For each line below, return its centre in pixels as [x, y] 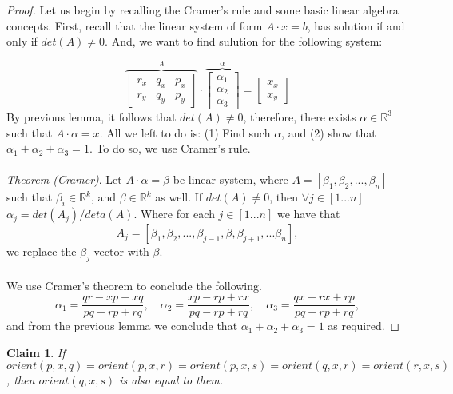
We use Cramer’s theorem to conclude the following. [134, 285]
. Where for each [174, 214]
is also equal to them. [171, 380]
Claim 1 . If [36, 352]
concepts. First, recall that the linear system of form [135, 25]
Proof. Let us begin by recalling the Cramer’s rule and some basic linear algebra [203, 10]
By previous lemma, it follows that [91, 116]
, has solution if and [356, 25]
